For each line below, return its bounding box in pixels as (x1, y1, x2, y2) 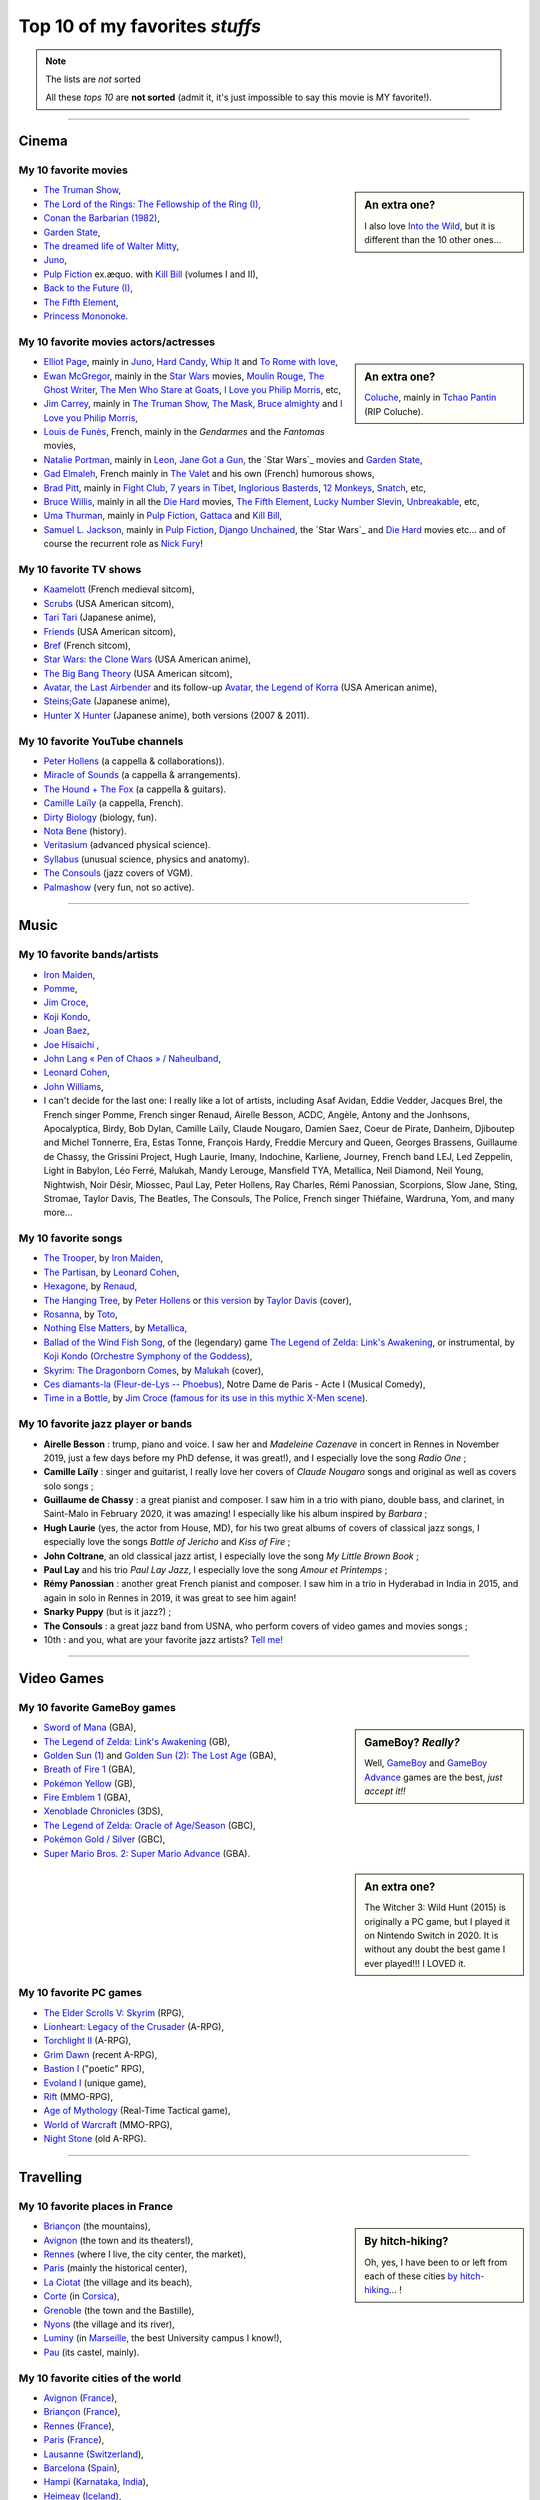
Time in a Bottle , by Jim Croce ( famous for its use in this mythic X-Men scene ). (43, 1392, 369, 1404)
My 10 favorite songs (18, 1231, 123, 1245)
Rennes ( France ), (43, 2420, 115, 2432)
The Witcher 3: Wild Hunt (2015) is (364, 1901, 507, 1914)
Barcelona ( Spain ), (43, 2461, 120, 2474)
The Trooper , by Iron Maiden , (43, 1252, 164, 1264)
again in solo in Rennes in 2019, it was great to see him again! (43, 1591, 297, 1604)
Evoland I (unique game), (43, 2076, 147, 2089)
